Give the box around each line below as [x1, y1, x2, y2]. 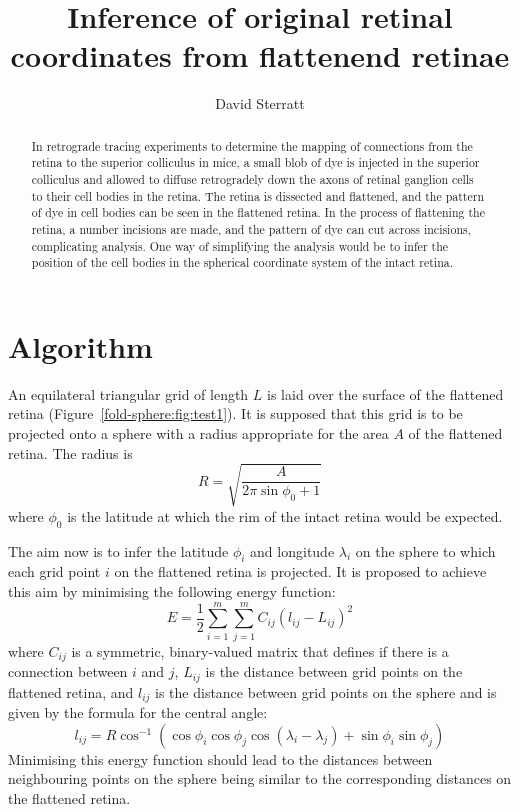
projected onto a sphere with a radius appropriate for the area [8, 423, 389, 444]
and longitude [250, 540, 335, 561]
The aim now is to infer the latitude [8, 540, 229, 561]
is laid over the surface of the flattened [267, 383, 504, 404]
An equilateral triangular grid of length [8, 383, 249, 404]
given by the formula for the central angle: [8, 702, 268, 723]
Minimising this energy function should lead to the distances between [8, 748, 433, 769]
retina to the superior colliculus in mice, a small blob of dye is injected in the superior [31, 154, 480, 171]
